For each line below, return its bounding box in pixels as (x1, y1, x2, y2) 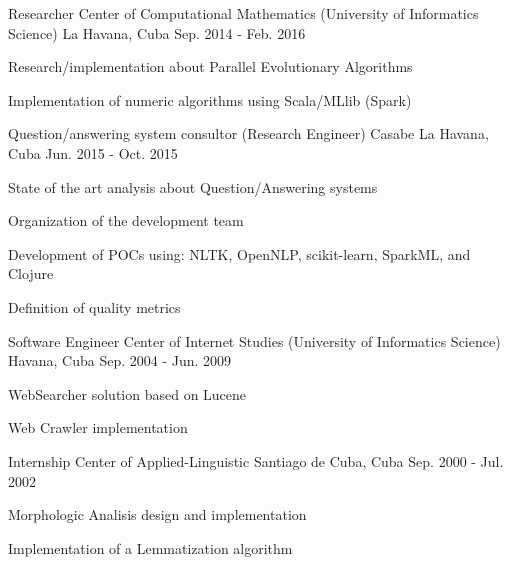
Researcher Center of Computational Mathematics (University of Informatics (8, 3, 479, 23)
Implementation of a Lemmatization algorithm (8, 537, 293, 558)
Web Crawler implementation (8, 417, 188, 438)
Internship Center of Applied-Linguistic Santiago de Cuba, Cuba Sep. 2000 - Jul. (8, 450, 504, 471)
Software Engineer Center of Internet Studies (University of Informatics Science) (8, 330, 501, 351)
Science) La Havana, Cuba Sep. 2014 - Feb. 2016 (8, 22, 306, 43)
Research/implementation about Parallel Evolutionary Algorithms (8, 56, 413, 77)
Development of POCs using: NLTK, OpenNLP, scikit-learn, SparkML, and (8, 243, 471, 264)
